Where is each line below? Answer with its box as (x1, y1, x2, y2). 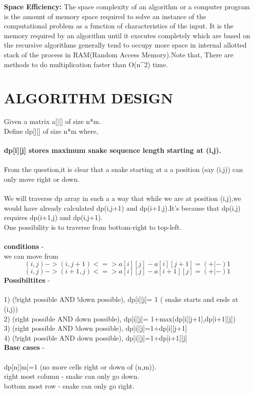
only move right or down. (4, 173, 80, 184)
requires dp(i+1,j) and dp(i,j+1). (4, 212, 103, 222)
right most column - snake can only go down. (4, 371, 139, 381)
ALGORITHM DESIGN (4, 88, 173, 108)
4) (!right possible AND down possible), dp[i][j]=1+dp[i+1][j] (4, 332, 187, 343)
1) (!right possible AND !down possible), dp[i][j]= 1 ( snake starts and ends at (4, 294, 238, 304)
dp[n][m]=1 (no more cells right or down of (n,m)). (4, 361, 156, 371)
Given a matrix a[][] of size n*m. (4, 116, 101, 126)
